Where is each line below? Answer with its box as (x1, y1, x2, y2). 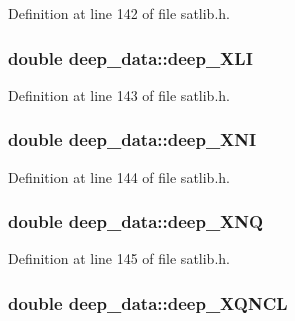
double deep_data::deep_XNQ (8, 209, 264, 234)
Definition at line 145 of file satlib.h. (8, 248, 230, 269)
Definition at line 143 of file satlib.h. (8, 84, 230, 105)
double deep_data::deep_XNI (8, 127, 257, 152)
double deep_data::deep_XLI (8, 45, 253, 70)
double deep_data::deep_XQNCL (8, 290, 288, 315)
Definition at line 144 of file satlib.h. (8, 166, 230, 187)
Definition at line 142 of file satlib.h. (8, 3, 230, 23)
